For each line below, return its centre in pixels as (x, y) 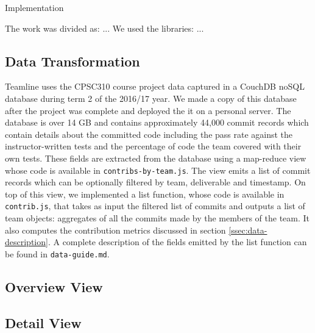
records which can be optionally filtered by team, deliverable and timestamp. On (155, 182)
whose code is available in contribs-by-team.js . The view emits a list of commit (158, 170)
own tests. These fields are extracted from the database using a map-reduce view (156, 158)
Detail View (43, 322)
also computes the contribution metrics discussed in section (115, 230)
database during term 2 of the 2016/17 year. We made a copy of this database (151, 98)
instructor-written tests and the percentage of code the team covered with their (153, 146)
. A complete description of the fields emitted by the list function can (177, 242)
